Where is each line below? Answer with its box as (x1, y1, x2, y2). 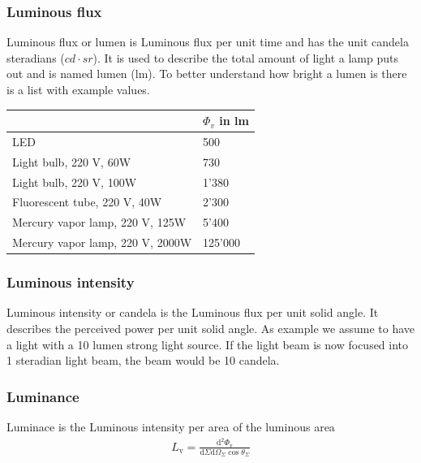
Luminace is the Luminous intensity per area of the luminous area (6, 418, 335, 435)
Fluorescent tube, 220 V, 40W (12, 193, 162, 210)
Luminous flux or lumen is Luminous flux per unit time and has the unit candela (6, 33, 409, 50)
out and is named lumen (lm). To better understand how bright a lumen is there (6, 65, 407, 82)
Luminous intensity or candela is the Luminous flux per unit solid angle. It (6, 304, 379, 321)
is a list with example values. (6, 81, 150, 97)
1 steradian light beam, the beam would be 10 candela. (6, 352, 280, 369)
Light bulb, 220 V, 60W (12, 153, 131, 170)
